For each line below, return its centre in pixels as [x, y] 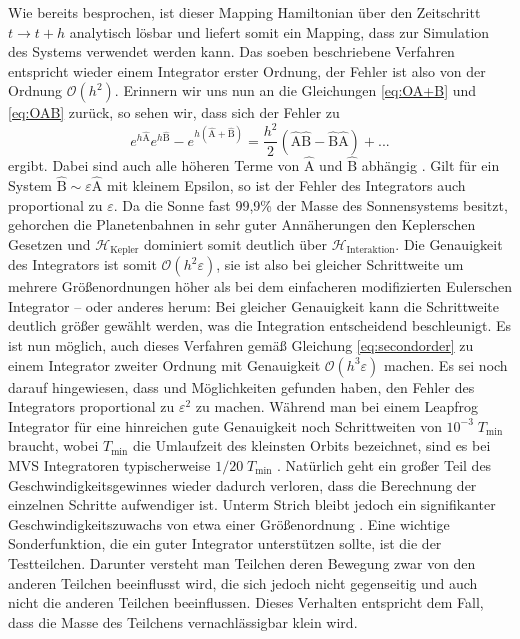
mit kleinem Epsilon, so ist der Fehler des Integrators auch [286, 184]
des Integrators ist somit [82, 264]
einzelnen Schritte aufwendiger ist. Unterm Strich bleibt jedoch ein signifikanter [252, 504]
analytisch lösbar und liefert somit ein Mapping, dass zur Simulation [279, 31]
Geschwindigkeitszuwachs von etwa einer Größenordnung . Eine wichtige [229, 523]
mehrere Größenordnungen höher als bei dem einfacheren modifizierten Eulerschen [260, 286]
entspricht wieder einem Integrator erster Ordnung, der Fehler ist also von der [247, 70]
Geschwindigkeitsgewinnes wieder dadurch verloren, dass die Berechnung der [242, 484]
